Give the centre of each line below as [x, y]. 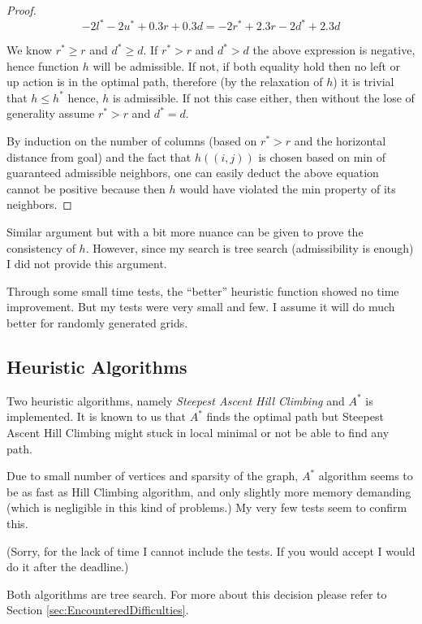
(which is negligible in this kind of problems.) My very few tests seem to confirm [207, 507]
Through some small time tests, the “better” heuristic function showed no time [203, 290]
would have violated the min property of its [288, 188]
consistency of [41, 247]
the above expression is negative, [334, 50]
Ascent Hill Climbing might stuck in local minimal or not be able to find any [198, 432]
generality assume [51, 113]
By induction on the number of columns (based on [132, 141]
